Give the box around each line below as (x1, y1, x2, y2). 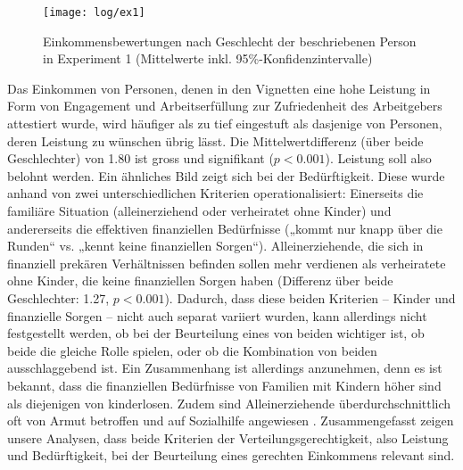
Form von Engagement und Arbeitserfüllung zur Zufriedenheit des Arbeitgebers (7, 96, 442, 115)
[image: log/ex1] (43, 6, 145, 19)
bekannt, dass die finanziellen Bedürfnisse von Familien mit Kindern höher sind (7, 375, 442, 394)
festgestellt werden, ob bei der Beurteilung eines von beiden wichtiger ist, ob (7, 324, 425, 342)
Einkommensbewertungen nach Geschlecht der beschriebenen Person (43, 31, 417, 50)
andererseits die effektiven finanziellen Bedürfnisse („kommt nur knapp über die (7, 219, 442, 237)
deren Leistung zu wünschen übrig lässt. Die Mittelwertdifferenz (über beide (7, 131, 424, 150)
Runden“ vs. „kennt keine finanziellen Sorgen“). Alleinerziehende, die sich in (7, 236, 424, 255)
